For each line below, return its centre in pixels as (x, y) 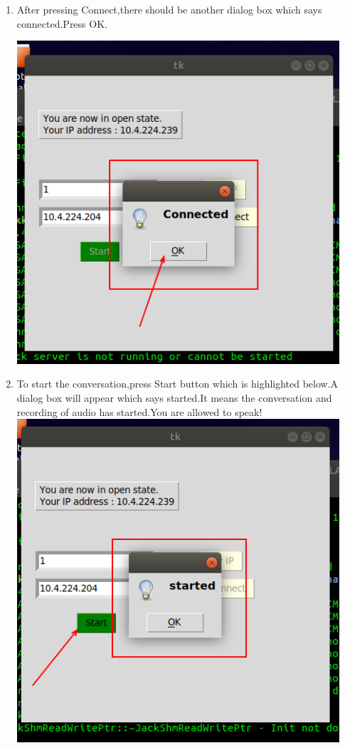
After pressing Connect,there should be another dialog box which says (169, 9)
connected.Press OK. (62, 23)
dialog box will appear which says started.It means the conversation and (174, 397)
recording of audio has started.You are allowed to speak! (139, 411)
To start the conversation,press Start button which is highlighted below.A (177, 384)
